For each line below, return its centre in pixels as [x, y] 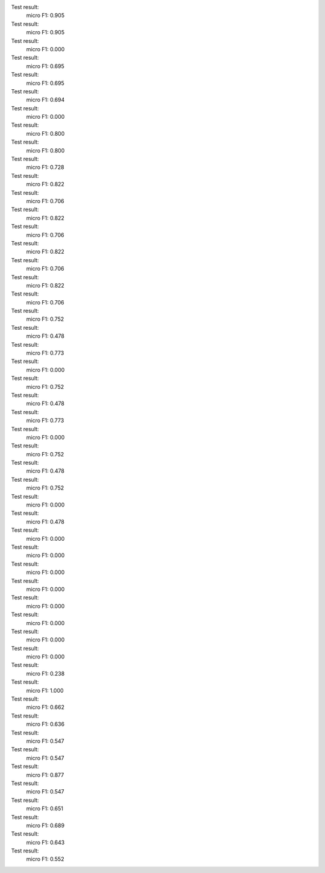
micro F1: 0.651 [45, 808]
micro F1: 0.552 [45, 859]
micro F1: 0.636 [45, 724]
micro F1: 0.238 [45, 673]
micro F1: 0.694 [45, 100]
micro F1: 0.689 [45, 825]
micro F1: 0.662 [45, 707]
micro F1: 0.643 [45, 842]
